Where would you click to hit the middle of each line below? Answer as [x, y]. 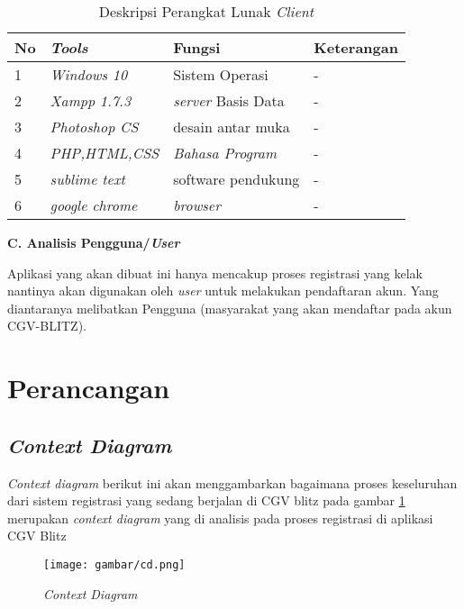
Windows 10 [89, 74]
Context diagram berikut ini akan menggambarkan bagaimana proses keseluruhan [232, 482]
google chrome [94, 205]
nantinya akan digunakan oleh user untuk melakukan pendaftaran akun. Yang [223, 291]
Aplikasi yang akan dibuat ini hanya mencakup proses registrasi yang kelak [215, 273]
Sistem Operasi [221, 74]
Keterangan [356, 47]
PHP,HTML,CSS [105, 153]
